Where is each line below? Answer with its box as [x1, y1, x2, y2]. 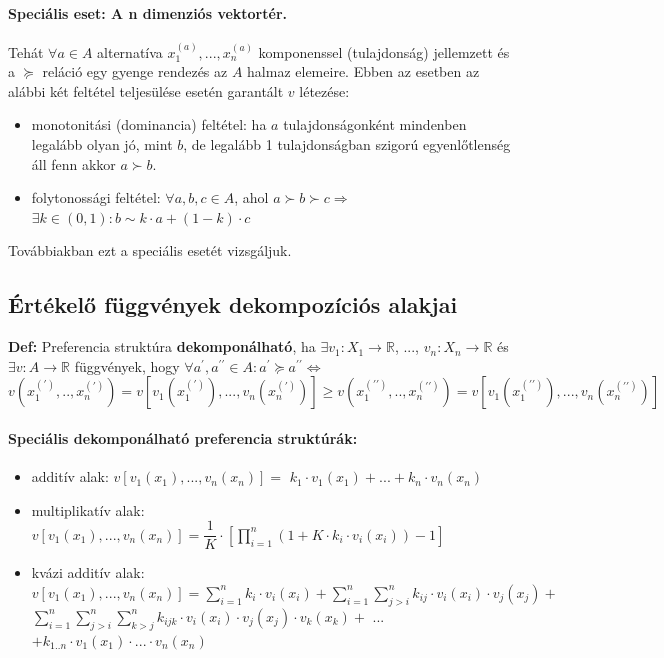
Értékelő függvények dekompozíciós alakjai [8, 289, 458, 320]
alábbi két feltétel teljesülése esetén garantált [8, 80, 284, 101]
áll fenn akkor [31, 153, 116, 174]
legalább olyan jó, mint [31, 133, 173, 154]
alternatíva [97, 41, 163, 62]
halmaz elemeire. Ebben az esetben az [247, 61, 480, 82]
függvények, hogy [74, 355, 180, 376]
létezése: [299, 80, 350, 101]
